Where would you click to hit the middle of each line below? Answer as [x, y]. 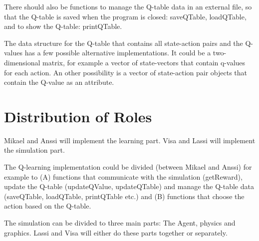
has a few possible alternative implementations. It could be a [118, 53]
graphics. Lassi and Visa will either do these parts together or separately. [116, 232]
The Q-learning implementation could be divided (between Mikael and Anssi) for [128, 167]
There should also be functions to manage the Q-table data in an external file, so [128, 6]
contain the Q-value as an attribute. [59, 82]
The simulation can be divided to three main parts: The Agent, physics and [120, 223]
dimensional [22, 62]
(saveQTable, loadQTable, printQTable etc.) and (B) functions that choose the [124, 196]
